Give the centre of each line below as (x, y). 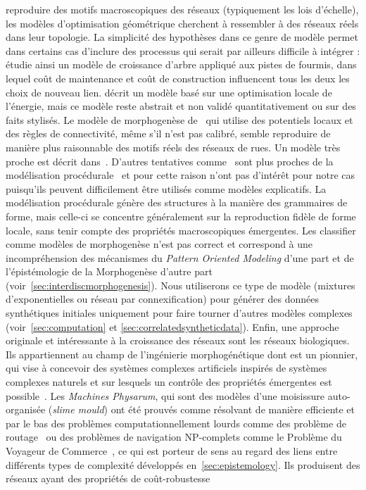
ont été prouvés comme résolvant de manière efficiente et (233, 409)
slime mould (78, 409)
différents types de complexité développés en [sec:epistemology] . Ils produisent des (183, 464)
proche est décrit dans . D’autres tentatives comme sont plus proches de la (170, 161)
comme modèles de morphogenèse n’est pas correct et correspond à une (159, 244)
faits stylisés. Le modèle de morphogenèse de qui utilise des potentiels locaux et (179, 119)
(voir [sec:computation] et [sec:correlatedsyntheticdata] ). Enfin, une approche (172, 326)
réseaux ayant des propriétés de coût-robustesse (108, 478)
